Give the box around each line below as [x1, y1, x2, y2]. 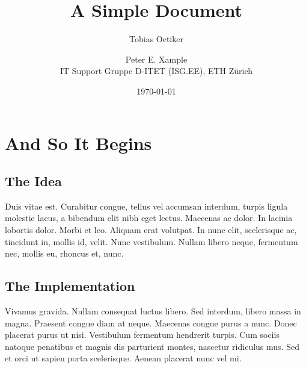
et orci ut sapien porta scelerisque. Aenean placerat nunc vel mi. [5, 352, 242, 364]
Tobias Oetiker [129, 33, 183, 45]
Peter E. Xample [125, 52, 188, 65]
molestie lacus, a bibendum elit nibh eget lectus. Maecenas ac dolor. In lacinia [5, 211, 293, 224]
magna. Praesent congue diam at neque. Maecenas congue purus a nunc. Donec [5, 316, 297, 329]
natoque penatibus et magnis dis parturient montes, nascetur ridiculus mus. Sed [5, 340, 299, 352]
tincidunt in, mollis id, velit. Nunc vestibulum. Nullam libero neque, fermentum [5, 235, 298, 248]
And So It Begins [5, 130, 152, 155]
